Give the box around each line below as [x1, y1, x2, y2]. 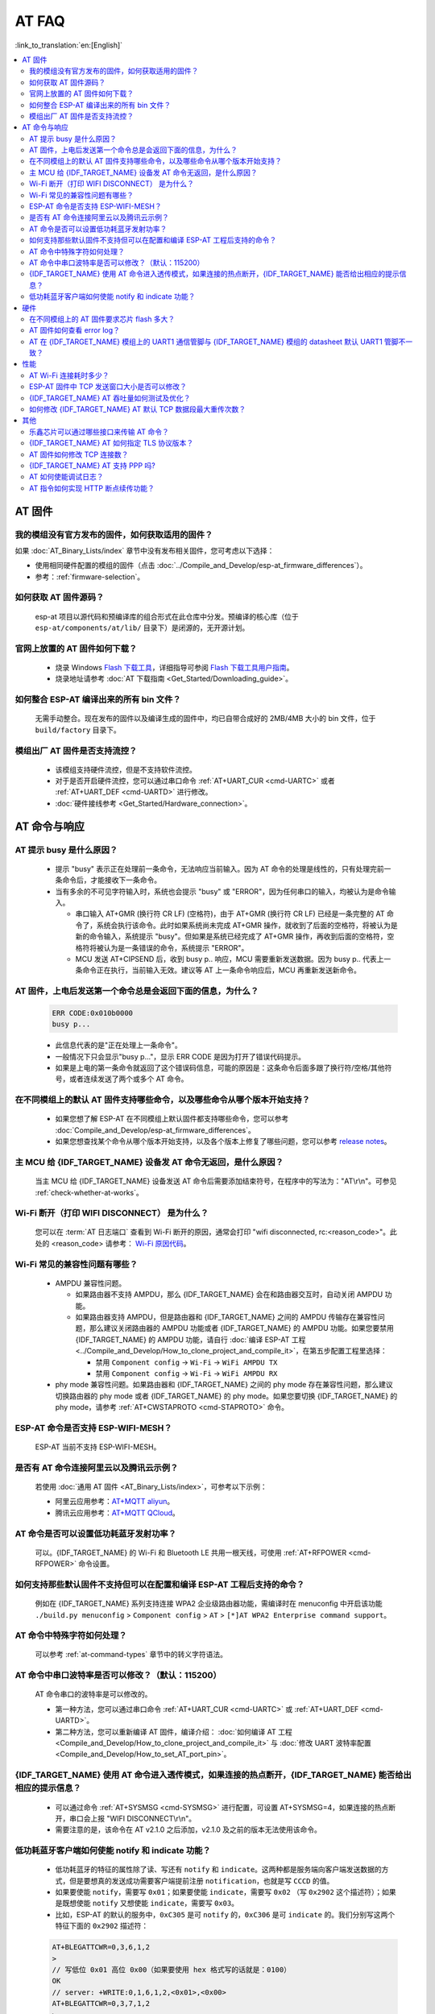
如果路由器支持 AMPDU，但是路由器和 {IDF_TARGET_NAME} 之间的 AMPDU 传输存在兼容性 [75, 1312, 379, 1321]
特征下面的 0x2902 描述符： [55, 1921, 149, 1931]
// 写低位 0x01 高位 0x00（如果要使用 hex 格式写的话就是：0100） [52, 1965, 292, 1974]
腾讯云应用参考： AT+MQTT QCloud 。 [55, 1507, 180, 1518]
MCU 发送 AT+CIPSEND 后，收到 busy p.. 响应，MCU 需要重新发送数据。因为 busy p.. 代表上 [75, 954, 384, 963]
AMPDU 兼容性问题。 [55, 1278, 126, 1288]
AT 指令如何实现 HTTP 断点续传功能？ [29, 483, 155, 493]
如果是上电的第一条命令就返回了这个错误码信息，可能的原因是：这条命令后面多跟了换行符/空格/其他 [55, 1063, 386, 1073]
